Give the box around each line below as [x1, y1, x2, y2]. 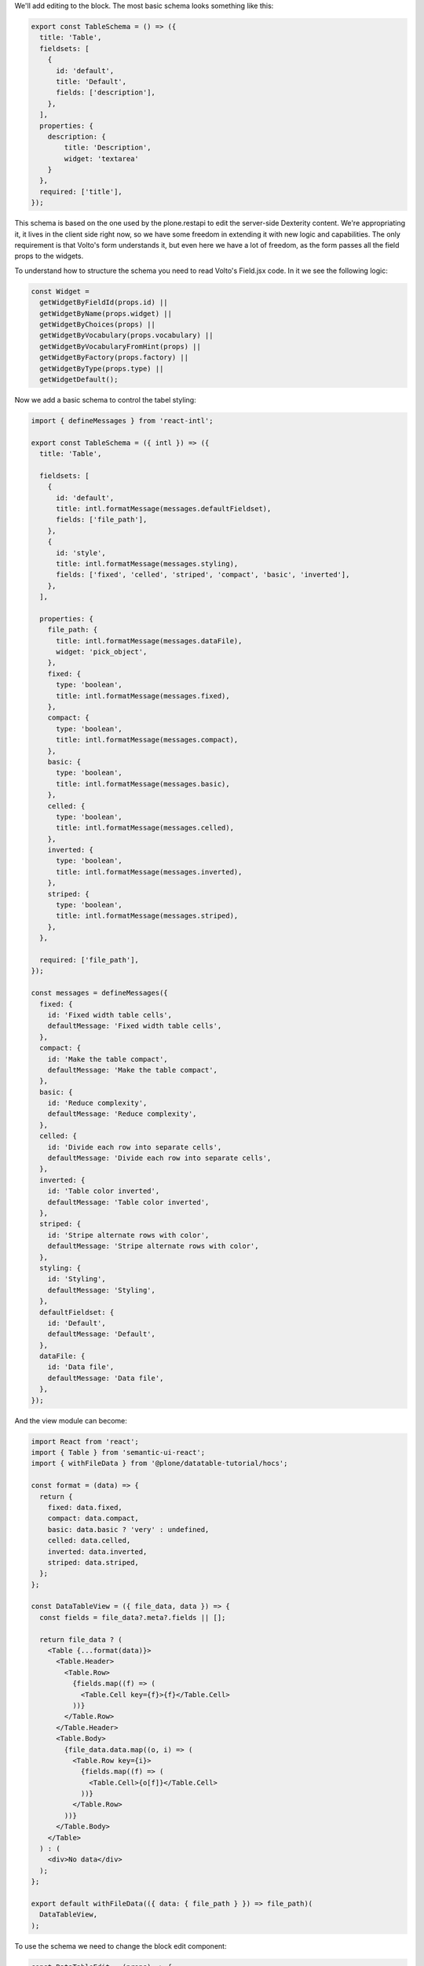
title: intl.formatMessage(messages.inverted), [56, 867, 243, 876]
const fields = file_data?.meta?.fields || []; [39, 1613, 226, 1622]
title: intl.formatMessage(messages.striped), [56, 911, 239, 920]
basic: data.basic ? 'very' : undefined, [47, 1525, 210, 1533]
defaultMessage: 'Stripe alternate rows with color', [47, 1242, 259, 1250]
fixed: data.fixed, [47, 1503, 123, 1511]
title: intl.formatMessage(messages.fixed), [56, 691, 231, 700]
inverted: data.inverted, [47, 1547, 148, 1556]
